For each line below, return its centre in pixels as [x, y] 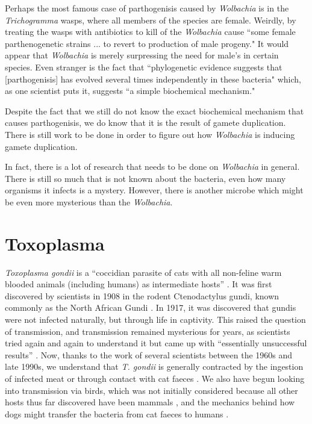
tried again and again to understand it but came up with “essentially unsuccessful [156, 343]
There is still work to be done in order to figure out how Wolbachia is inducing [150, 134]
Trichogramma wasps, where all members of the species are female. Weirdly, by [151, 20]
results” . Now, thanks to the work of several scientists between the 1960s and [149, 354]
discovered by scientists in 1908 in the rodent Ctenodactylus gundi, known [142, 295]
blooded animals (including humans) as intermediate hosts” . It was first [139, 284]
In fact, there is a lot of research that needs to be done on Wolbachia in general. [152, 167]
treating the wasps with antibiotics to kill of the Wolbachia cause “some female [150, 32]
